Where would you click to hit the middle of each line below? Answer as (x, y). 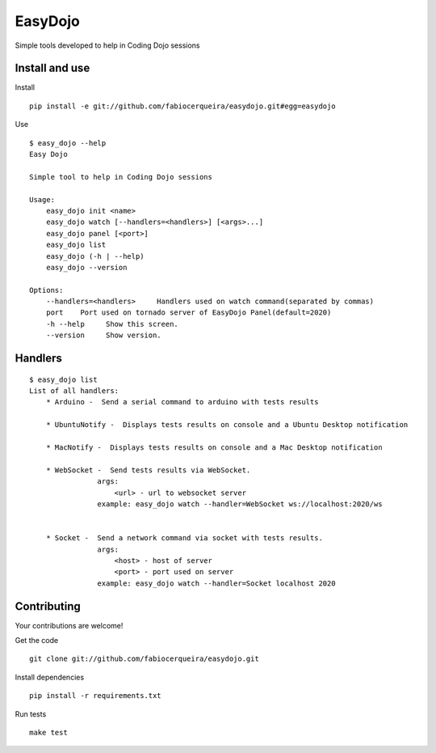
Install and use (52, 68)
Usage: (42, 199)
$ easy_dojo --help (68, 143)
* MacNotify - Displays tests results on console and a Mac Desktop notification (214, 448)
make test (48, 732)
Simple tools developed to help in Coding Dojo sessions (107, 45)
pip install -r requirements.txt (95, 696)
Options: (46, 290)
